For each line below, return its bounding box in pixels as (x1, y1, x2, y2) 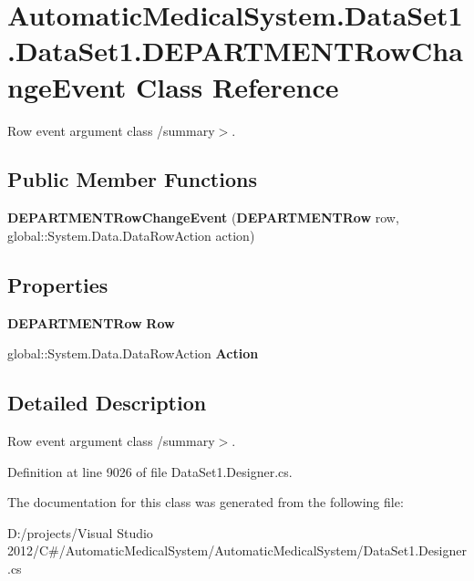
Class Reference (136, 67, 339, 105)
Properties (7, 270, 108, 298)
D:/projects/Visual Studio (7, 523, 153, 542)
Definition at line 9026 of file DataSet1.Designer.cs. (7, 462, 293, 481)
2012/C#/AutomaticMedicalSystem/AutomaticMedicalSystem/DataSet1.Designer (7, 541, 467, 560)
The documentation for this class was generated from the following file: (7, 493, 404, 512)
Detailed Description (7, 389, 207, 417)
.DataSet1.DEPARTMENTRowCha (7, 32, 463, 69)
